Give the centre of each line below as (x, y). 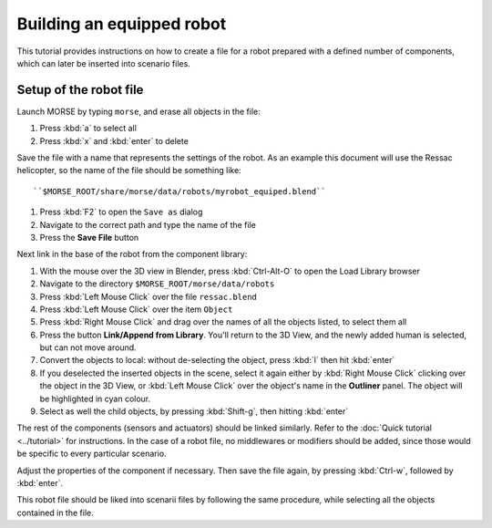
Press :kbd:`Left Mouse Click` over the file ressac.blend (148, 296)
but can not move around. (88, 347)
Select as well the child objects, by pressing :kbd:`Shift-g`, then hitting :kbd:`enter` (194, 411)
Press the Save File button (89, 237)
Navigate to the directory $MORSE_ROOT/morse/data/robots (157, 284)
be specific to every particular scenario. (92, 454)
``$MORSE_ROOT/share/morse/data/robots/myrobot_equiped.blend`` (180, 191)
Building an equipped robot (122, 24)
